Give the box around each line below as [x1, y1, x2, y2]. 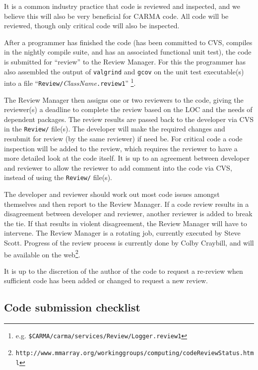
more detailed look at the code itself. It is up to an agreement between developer [4, 153, 250, 163]
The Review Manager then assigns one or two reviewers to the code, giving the [4, 94, 244, 105]
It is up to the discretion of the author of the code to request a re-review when [4, 265, 243, 276]
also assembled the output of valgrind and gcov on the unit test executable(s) [4, 66, 244, 76]
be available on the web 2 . [4, 247, 80, 259]
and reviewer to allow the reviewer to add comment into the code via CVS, [4, 162, 232, 173]
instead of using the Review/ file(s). [4, 172, 112, 183]
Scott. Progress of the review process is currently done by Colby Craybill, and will [4, 237, 254, 247]
